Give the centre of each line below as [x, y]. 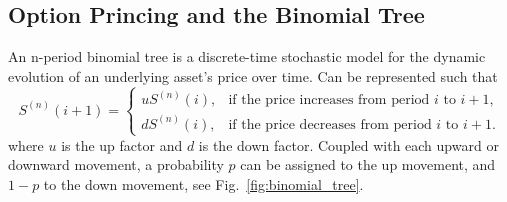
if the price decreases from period [330, 124]
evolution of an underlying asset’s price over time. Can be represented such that [253, 75]
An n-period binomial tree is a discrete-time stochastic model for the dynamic [247, 56]
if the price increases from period [329, 100]
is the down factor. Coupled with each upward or [348, 144]
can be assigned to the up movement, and [368, 164]
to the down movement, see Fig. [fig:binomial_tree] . [203, 184]
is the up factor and [122, 144]
